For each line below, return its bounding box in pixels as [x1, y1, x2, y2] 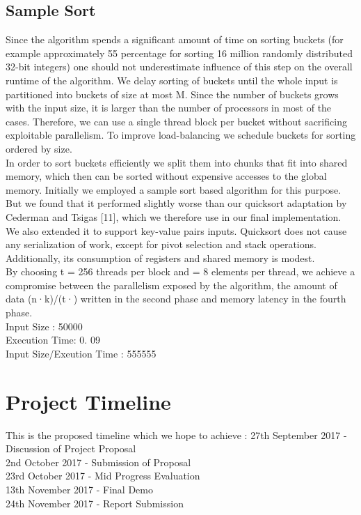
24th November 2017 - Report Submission [6, 495, 184, 510]
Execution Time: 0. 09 [6, 332, 100, 347]
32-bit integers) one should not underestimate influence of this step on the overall [6, 59, 353, 74]
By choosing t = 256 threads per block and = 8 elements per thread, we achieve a [6, 264, 355, 279]
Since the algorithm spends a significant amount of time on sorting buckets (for [6, 32, 344, 47]
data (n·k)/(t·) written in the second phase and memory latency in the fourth [6, 291, 346, 306]
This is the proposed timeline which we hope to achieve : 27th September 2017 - [6, 427, 347, 442]
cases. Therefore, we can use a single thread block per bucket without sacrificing [6, 114, 347, 128]
